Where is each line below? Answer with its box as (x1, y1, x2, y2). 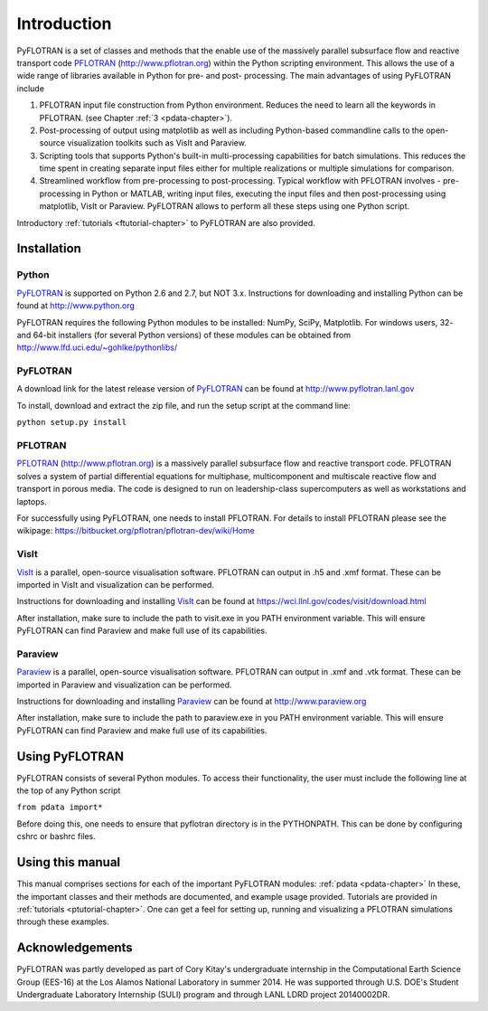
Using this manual (16, 855, 121, 870)
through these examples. (16, 916, 110, 927)
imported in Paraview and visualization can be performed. (16, 679, 232, 690)
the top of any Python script (16, 785, 121, 796)
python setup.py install (16, 417, 127, 428)
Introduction (16, 14, 112, 33)
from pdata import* (16, 802, 103, 813)
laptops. (16, 496, 47, 506)
